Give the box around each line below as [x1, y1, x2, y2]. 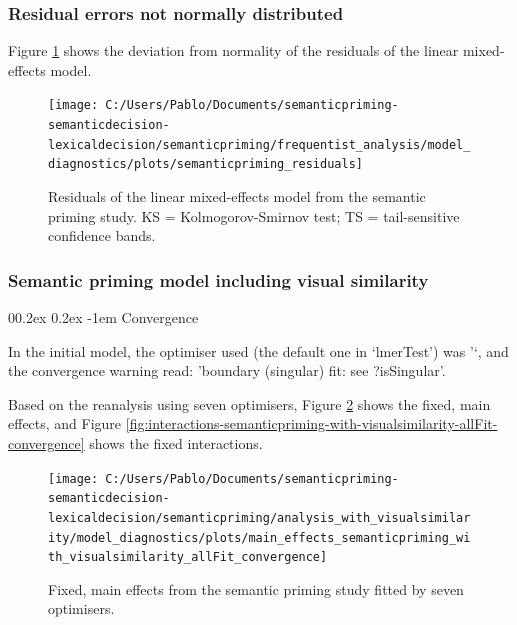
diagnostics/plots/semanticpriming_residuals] [48, 157, 363, 172]
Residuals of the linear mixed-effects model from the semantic [48, 186, 426, 207]
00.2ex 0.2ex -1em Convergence [8, 307, 199, 328]
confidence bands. [48, 225, 156, 246]
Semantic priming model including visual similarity [8, 267, 429, 292]
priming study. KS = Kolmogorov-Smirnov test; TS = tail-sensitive [48, 205, 460, 226]
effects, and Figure [8, 413, 122, 434]
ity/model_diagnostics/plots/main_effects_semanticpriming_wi [48, 530, 471, 545]
